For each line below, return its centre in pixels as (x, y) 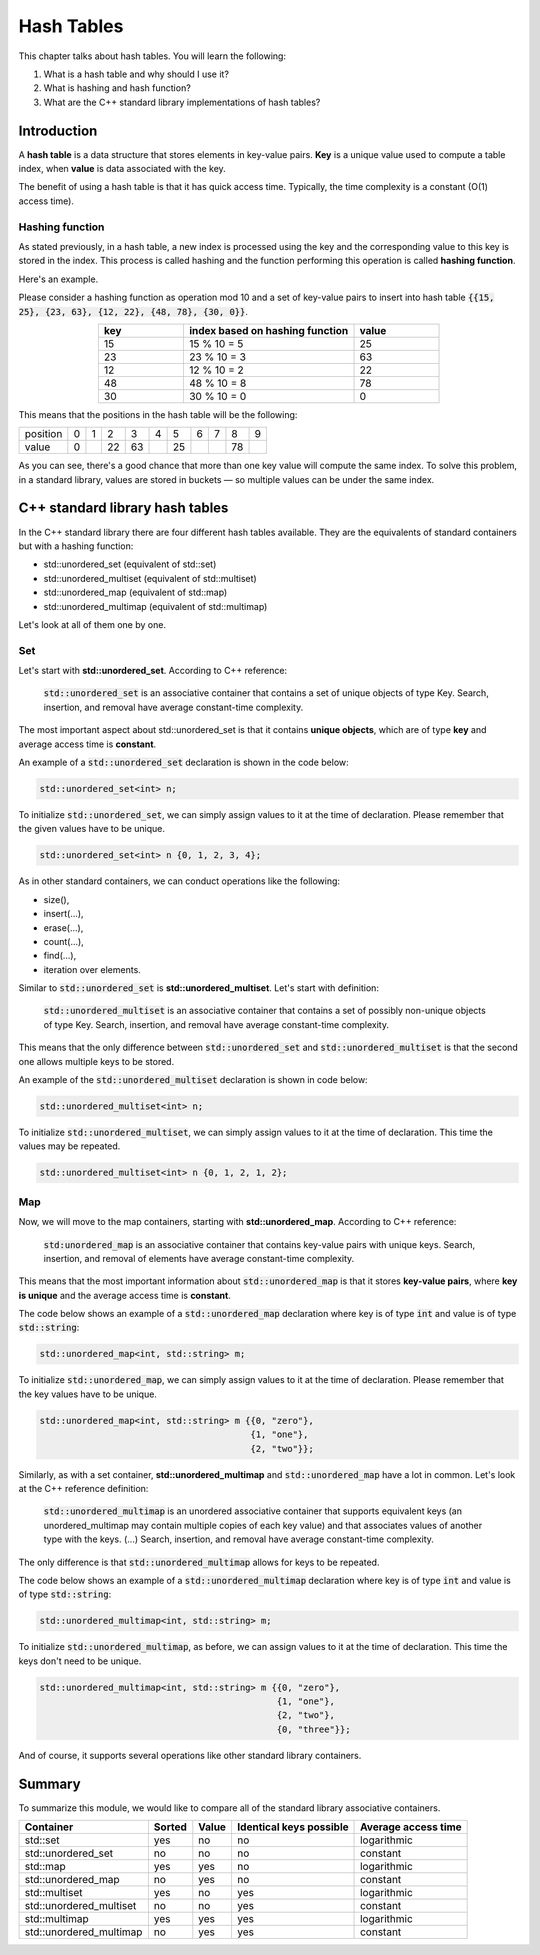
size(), (56, 899)
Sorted (170, 1827)
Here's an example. (58, 279)
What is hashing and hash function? (117, 88)
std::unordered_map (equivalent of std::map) (135, 592)
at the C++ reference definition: (83, 1488)
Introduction (58, 130)
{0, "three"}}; (313, 1729)
